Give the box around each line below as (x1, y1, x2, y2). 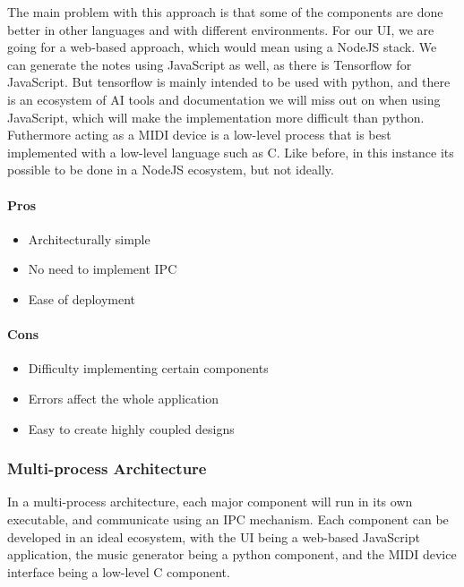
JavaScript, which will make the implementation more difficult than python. (7, 107, 425, 126)
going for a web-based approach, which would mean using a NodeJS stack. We (7, 38, 437, 56)
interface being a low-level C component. (7, 562, 230, 581)
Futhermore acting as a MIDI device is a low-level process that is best (7, 125, 391, 144)
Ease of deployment (28, 289, 136, 308)
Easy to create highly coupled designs (28, 419, 235, 438)
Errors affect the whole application (28, 388, 219, 407)
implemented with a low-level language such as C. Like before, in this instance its (7, 142, 454, 161)
